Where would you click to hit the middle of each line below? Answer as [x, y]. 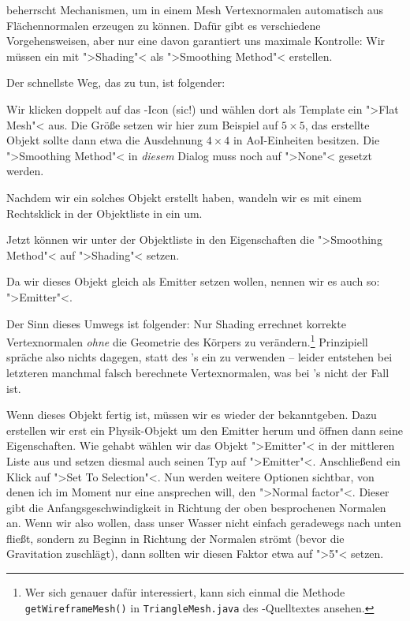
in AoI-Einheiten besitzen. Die [306, 140]
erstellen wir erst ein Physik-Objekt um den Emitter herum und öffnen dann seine [205, 430]
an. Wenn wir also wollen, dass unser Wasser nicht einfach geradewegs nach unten [204, 523]
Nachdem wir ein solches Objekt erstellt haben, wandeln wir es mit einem [184, 197]
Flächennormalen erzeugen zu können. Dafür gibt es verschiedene [164, 25]
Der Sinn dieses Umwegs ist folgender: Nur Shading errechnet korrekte [176, 323]
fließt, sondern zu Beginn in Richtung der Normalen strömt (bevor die [175, 538]
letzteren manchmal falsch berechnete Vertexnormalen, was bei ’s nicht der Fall [198, 372]
